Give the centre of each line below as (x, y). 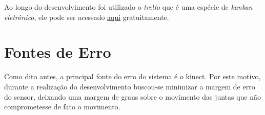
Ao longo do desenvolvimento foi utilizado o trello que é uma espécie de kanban (128, 7)
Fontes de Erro (58, 52)
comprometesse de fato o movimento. (62, 107)
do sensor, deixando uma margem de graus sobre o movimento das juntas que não (133, 96)
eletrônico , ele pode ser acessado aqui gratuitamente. (87, 17)
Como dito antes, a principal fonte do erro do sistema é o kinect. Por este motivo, (132, 76)
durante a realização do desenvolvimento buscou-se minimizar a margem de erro (130, 86)
